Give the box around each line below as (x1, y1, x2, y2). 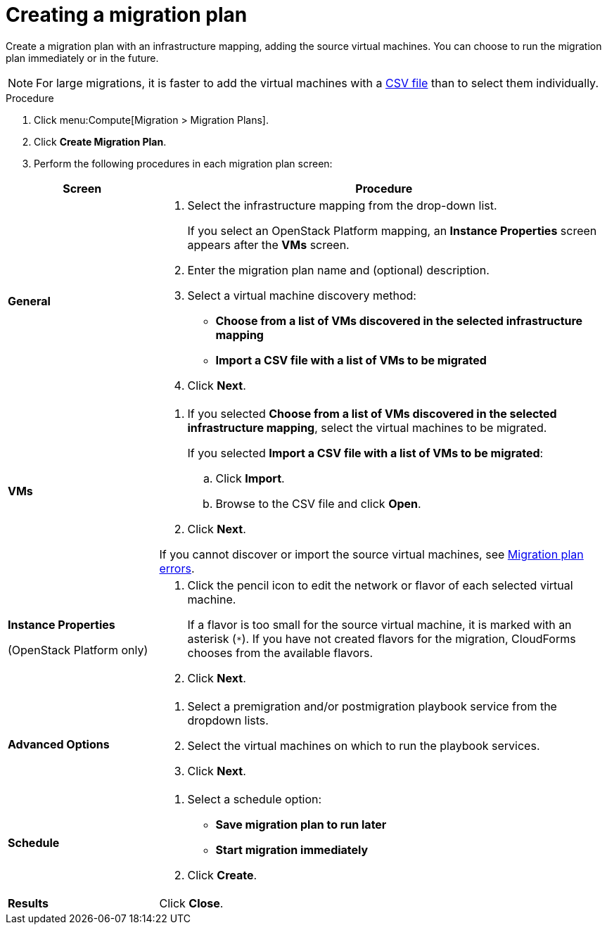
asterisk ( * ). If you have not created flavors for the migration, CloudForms (187, 631, 576, 646)
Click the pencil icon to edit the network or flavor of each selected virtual (187, 578, 573, 592)
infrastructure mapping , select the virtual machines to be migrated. (187, 420, 547, 435)
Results (8, 896, 49, 910)
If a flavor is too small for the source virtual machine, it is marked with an (187, 617, 572, 632)
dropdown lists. (187, 713, 269, 727)
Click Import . (215, 471, 285, 485)
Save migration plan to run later (215, 817, 387, 832)
